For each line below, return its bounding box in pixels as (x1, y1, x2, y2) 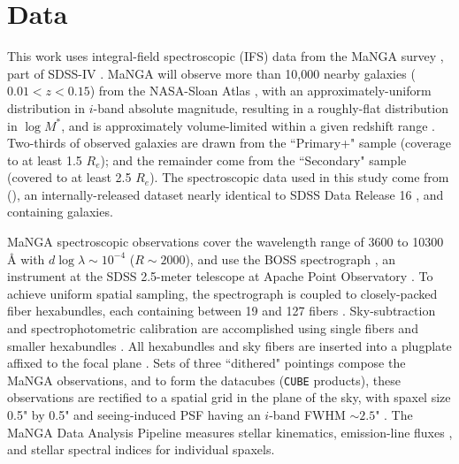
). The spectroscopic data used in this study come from (149, 168, 449, 186)
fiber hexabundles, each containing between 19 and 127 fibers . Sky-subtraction (7, 301, 436, 320)
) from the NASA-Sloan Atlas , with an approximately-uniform (89, 81, 432, 100)
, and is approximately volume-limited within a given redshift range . (61, 116, 435, 134)
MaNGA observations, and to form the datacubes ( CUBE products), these (7, 370, 401, 389)
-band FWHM (269, 406, 346, 424)
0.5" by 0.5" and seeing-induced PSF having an (7, 406, 261, 424)
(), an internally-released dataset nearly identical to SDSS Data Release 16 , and (7, 185, 444, 203)
